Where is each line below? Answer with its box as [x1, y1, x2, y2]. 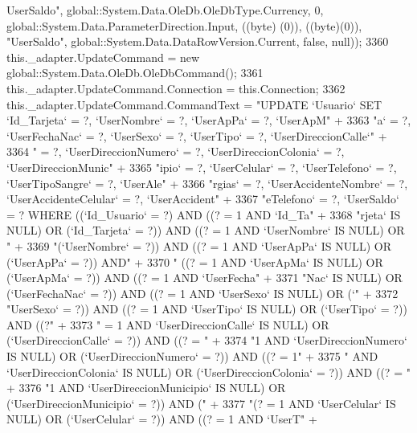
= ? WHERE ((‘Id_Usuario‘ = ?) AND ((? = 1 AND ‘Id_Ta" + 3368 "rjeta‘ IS [6, 206, 401, 223]
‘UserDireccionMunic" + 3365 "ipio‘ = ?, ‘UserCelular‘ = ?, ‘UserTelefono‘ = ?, [6, 158, 397, 175]
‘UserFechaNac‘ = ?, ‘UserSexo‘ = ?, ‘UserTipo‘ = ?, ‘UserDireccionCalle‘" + [6, 127, 387, 144]
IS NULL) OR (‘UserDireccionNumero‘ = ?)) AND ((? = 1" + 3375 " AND [6, 348, 378, 365]
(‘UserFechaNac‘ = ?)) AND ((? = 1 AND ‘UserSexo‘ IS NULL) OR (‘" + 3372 [6, 284, 399, 301]
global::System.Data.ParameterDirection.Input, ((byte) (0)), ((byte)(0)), [6, 17, 362, 34]
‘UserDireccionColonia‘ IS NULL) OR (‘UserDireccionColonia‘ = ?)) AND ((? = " [6, 363, 411, 380]
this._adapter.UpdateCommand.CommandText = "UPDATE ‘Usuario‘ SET [6, 96, 382, 112]
